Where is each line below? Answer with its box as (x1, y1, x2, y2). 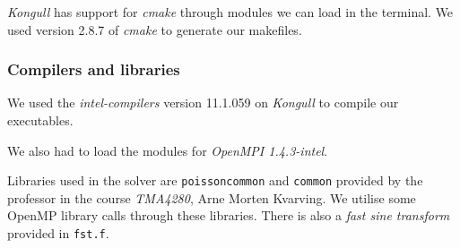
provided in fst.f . (7, 224, 109, 243)
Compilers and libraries (7, 58, 180, 81)
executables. (7, 111, 74, 129)
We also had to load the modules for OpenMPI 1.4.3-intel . (7, 141, 328, 159)
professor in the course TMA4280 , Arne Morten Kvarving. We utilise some (7, 188, 416, 207)
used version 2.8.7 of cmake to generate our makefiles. (7, 20, 302, 38)
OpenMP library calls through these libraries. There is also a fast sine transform (7, 206, 450, 225)
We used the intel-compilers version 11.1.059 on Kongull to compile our (7, 93, 399, 112)
